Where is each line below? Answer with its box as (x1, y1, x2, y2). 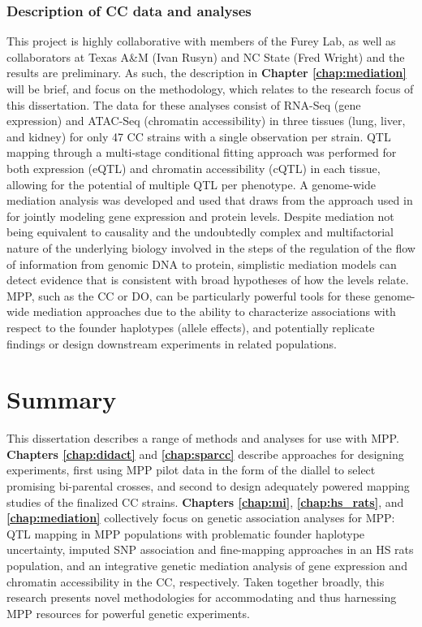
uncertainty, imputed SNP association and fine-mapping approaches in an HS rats (6, 541, 414, 558)
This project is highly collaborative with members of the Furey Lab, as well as (6, 32, 396, 50)
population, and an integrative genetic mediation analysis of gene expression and (6, 556, 407, 573)
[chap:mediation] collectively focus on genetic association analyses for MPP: (6, 509, 395, 526)
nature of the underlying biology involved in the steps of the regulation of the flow (6, 239, 416, 256)
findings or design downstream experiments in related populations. (6, 335, 337, 352)
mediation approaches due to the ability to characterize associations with (32, 303, 396, 320)
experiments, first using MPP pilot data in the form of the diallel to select (6, 461, 376, 478)
